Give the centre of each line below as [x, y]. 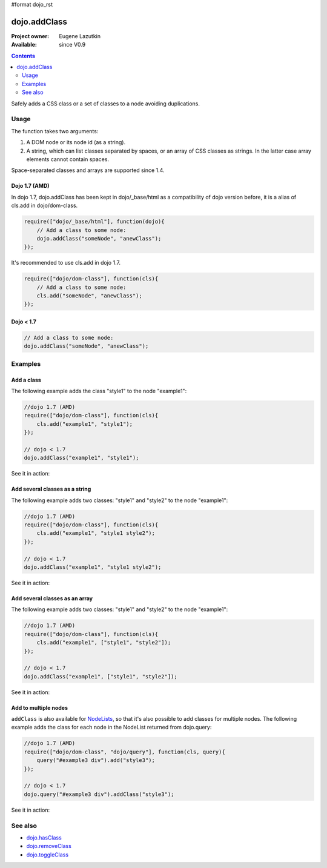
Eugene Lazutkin [80, 36]
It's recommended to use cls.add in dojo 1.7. [66, 263]
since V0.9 [72, 45]
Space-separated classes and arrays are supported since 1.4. [88, 170]
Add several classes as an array [52, 598]
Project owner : [30, 36]
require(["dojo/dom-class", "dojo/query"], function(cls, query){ [124, 752]
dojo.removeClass [49, 846]
